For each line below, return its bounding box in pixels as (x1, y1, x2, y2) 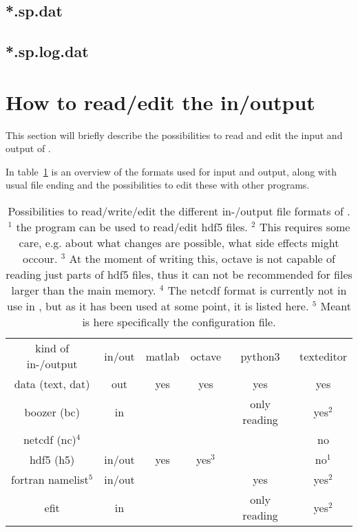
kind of (35, 340, 70, 357)
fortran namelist (11, 471, 89, 488)
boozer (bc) (24, 403, 80, 420)
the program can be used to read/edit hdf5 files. (16, 219, 248, 235)
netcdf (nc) (23, 432, 76, 448)
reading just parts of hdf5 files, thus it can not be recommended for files (6, 266, 352, 283)
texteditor (299, 348, 347, 364)
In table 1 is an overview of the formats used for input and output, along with (6, 164, 337, 178)
